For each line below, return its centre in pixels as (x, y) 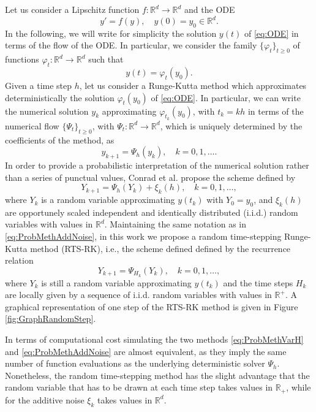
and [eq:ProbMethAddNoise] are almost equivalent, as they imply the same (146, 351)
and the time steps (258, 282)
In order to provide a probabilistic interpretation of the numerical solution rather (157, 165)
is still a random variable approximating (116, 282)
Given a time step (39, 86)
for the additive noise (45, 399)
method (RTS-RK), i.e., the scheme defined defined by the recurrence (160, 248)
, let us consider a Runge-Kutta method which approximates (193, 86)
